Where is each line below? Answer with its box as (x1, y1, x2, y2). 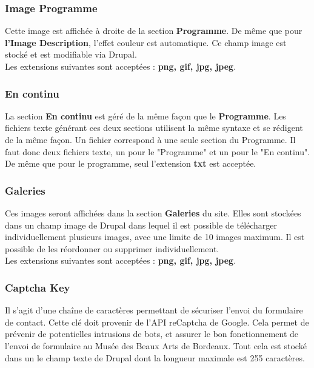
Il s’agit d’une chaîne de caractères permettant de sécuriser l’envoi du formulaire (5, 304, 303, 316)
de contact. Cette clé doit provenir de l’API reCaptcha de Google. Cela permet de (5, 315, 309, 328)
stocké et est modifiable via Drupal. (5, 48, 137, 61)
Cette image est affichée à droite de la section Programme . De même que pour (5, 24, 302, 37)
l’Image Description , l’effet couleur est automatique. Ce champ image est (5, 36, 287, 49)
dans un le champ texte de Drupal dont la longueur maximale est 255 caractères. (5, 351, 305, 364)
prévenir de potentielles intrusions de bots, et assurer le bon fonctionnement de (5, 327, 299, 340)
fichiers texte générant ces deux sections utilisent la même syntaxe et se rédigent (5, 121, 303, 134)
